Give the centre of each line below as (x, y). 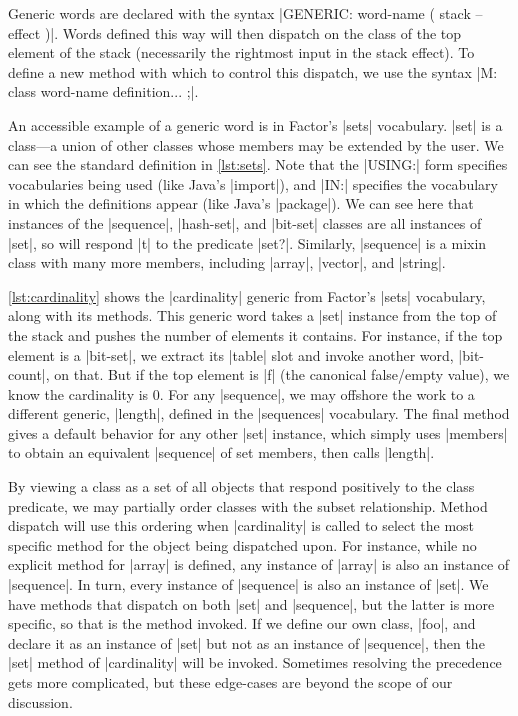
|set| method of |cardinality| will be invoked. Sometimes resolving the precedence (255, 662)
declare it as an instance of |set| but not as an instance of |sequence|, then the (246, 642)
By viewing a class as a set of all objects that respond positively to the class (241, 486)
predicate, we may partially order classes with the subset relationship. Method (248, 505)
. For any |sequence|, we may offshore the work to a (317, 393)
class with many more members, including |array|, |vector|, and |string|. (227, 262)
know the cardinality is (78, 393)
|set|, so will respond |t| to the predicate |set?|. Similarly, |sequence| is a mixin (247, 242)
